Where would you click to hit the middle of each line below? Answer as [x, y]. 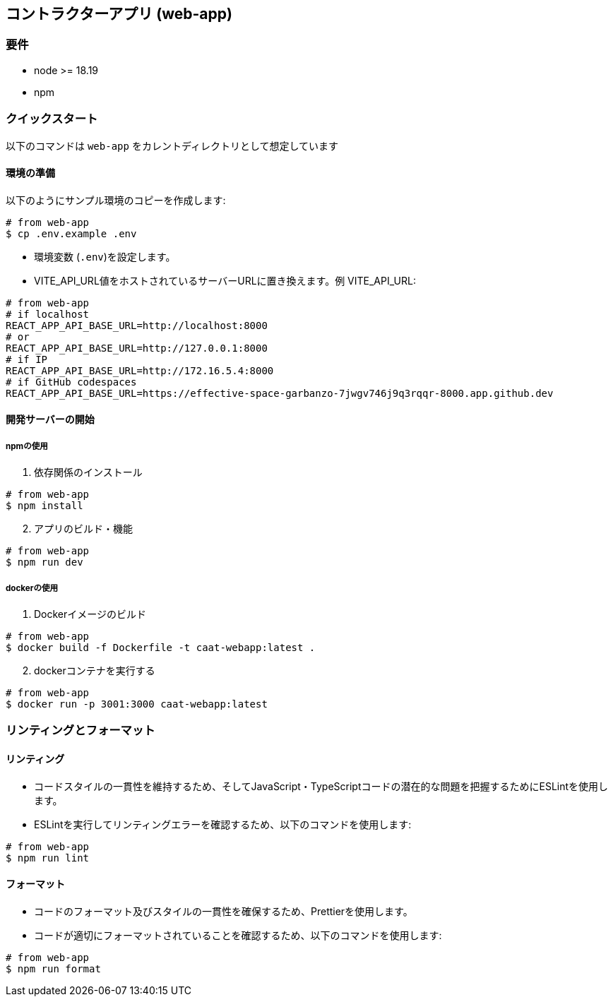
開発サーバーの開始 [50, 419]
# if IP [27, 359]
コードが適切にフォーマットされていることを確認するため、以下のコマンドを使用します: [238, 935]
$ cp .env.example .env [71, 233]
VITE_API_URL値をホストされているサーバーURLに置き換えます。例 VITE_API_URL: [225, 280]
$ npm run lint [48, 858]
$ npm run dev [44, 562]
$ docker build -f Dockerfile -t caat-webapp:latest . [161, 647]
